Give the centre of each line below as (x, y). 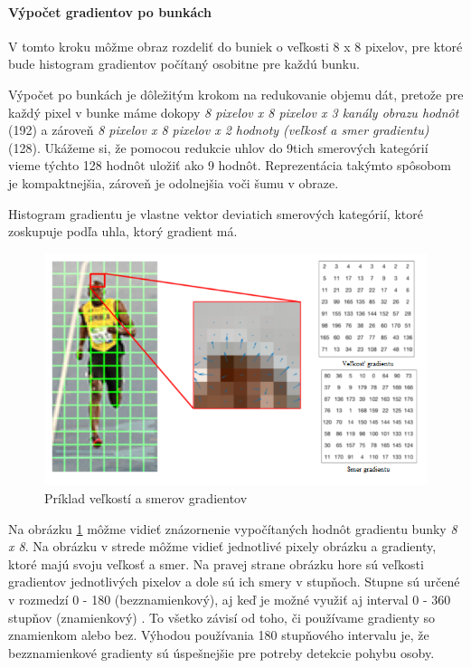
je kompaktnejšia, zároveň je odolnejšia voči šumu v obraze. (174, 182)
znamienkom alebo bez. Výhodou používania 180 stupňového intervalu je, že (219, 635)
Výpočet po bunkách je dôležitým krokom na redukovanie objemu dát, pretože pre (236, 94)
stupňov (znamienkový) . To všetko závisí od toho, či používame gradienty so (222, 617)
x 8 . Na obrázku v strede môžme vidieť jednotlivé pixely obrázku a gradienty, (222, 546)
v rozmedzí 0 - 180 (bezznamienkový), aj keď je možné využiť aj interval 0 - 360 (230, 600)
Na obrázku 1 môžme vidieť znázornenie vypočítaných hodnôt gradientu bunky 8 (233, 528)
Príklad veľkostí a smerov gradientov (146, 498)
